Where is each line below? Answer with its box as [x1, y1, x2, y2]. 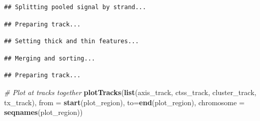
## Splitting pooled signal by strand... [4, 4, 147, 11]
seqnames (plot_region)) [4, 107, 83, 117]
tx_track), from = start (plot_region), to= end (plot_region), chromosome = [4, 97, 245, 107]
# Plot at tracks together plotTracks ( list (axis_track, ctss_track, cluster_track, [4, 86, 256, 97]
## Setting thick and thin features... [4, 38, 139, 45]
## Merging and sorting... [4, 54, 95, 62]
